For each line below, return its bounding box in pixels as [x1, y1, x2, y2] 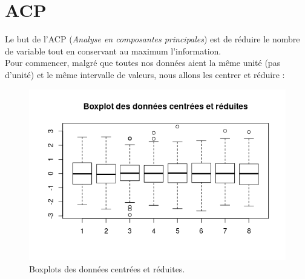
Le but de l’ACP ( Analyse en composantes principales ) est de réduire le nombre [5, 33, 300, 45]
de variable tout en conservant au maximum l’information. [5, 44, 221, 57]
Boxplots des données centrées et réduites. [29, 262, 185, 275]
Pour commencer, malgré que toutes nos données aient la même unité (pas [5, 56, 281, 69]
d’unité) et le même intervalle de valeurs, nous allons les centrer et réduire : [5, 68, 285, 80]
